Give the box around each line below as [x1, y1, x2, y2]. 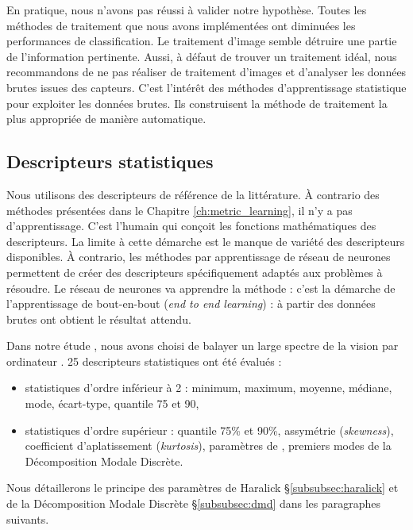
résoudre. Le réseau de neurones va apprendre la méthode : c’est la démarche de [6, 279, 396, 296]
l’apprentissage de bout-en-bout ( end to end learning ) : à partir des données [6, 295, 376, 312]
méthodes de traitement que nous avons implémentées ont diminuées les [6, 17, 356, 33]
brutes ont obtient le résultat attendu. [6, 310, 191, 327]
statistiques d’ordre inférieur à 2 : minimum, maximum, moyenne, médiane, [25, 379, 392, 396]
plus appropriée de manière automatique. [6, 110, 206, 127]
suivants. [6, 510, 49, 527]
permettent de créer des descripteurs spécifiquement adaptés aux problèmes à [6, 263, 383, 280]
